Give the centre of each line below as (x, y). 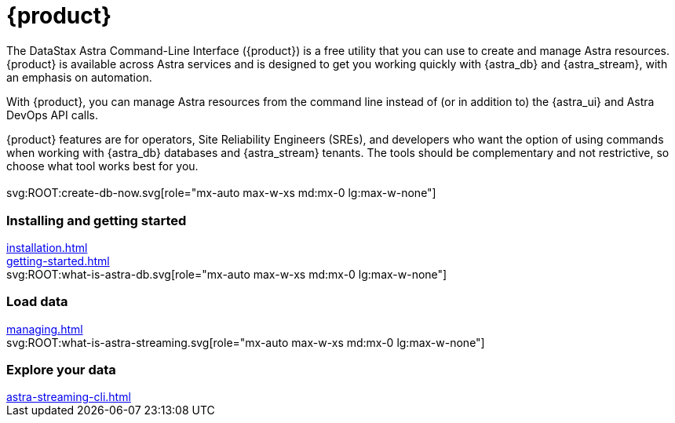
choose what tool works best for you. (102, 166)
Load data (37, 302)
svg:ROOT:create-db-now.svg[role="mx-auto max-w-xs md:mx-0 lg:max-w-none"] (221, 193)
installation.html (47, 247)
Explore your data (61, 370)
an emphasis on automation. (79, 77)
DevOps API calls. (52, 115)
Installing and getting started (97, 220)
